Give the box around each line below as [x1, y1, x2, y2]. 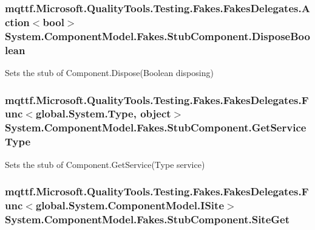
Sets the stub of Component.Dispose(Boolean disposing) [5, 66, 214, 78]
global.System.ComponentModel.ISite [35, 198, 225, 212]
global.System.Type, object [35, 106, 171, 121]
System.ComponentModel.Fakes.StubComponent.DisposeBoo [5, 28, 310, 43]
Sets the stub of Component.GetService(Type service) [5, 158, 205, 170]
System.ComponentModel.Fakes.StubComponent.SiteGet [5, 211, 290, 226]
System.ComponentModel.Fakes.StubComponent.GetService [5, 120, 307, 135]
